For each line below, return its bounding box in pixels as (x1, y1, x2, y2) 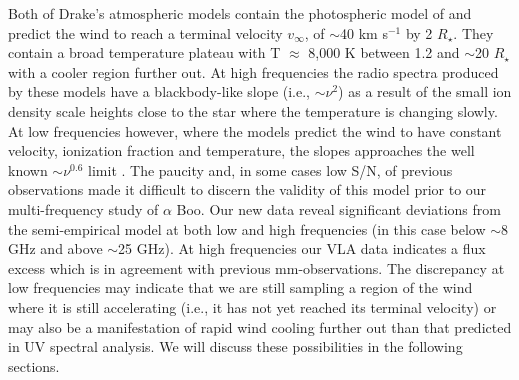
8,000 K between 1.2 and (308, 42, 460, 63)
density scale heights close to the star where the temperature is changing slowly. (8, 100, 498, 121)
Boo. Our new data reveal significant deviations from (176, 198, 501, 219)
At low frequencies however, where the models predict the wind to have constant (8, 120, 502, 141)
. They (453, 22, 494, 43)
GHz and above (8, 238, 103, 259)
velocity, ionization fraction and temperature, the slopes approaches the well (8, 140, 475, 161)
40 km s (340, 22, 388, 43)
